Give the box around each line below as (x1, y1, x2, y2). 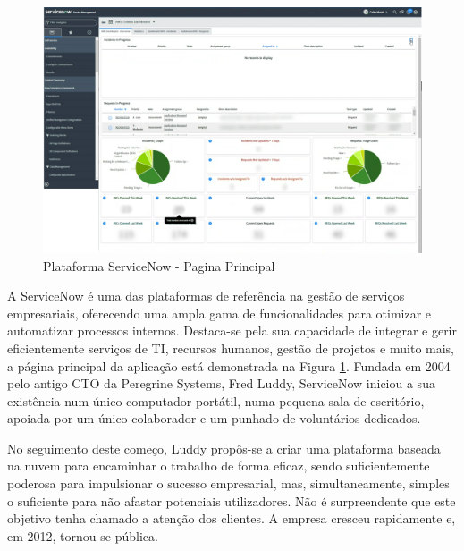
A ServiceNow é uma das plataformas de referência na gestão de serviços (7, 286, 405, 305)
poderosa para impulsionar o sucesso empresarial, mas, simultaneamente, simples (7, 474, 450, 493)
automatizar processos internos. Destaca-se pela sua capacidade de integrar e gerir (7, 321, 458, 340)
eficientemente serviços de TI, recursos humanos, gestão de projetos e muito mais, (7, 338, 455, 357)
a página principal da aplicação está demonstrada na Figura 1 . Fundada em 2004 (7, 356, 451, 375)
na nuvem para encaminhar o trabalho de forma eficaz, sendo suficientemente (7, 456, 430, 475)
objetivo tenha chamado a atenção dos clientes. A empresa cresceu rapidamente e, (7, 509, 456, 528)
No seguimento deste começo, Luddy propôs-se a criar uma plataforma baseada (7, 438, 441, 457)
